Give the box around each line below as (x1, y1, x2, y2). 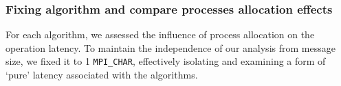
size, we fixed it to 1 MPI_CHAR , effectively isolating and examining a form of (5, 54, 326, 68)
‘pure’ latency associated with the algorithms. (5, 68, 198, 82)
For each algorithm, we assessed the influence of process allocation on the (5, 27, 315, 42)
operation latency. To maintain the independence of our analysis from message (5, 40, 335, 55)
